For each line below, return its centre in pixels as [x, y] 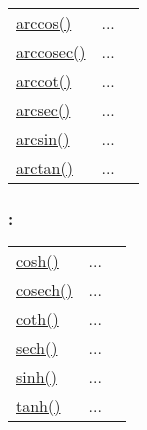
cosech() [44, 290]
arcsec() [43, 109]
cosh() [37, 261]
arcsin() [43, 138]
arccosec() [51, 51]
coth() [37, 319]
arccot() [44, 80]
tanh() [38, 406]
